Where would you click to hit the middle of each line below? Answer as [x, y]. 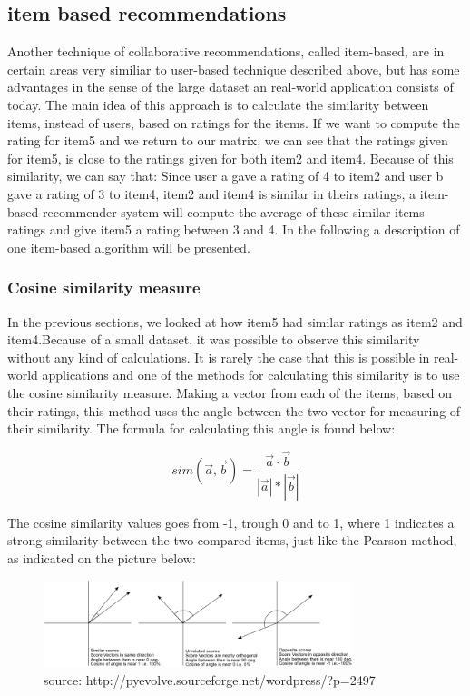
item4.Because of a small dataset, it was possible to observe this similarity [214, 339]
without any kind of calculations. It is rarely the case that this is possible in [219, 357]
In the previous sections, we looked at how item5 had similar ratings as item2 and [235, 321]
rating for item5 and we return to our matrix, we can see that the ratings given [228, 140]
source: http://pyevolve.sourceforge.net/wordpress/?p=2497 [210, 679]
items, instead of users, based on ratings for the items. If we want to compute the [234, 122]
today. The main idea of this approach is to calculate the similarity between [218, 104]
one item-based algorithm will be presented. [129, 247]
